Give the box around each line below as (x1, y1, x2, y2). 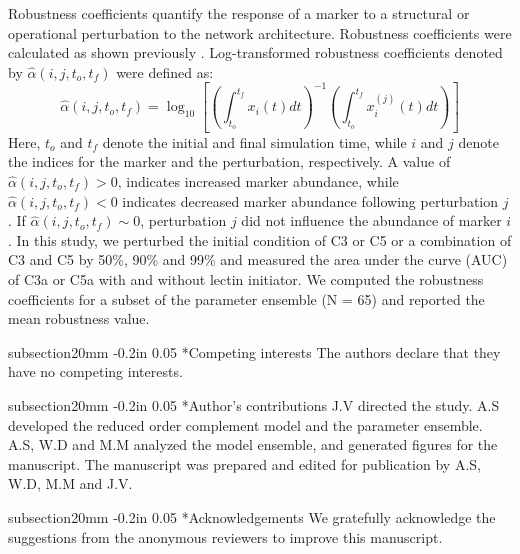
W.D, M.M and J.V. (8, 473, 133, 494)
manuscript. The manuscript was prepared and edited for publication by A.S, (8, 453, 481, 474)
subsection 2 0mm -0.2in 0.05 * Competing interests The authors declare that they (8, 341, 501, 362)
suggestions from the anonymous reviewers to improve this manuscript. (8, 526, 443, 547)
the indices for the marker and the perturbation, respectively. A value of (8, 151, 451, 172)
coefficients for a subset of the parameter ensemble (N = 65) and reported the (8, 288, 485, 309)
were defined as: (116, 61, 214, 82)
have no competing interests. (8, 361, 183, 382)
